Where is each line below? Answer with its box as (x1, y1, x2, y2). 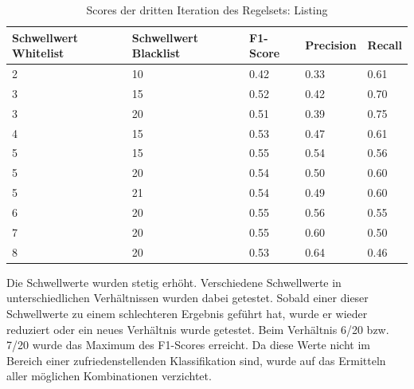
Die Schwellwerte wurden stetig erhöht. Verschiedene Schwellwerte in (6, 273, 342, 290)
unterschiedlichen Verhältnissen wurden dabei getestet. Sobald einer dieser (6, 289, 369, 306)
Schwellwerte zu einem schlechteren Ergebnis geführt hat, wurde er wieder (6, 305, 368, 321)
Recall (367, 37, 402, 53)
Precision (305, 37, 357, 53)
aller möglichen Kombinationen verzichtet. (6, 367, 212, 384)
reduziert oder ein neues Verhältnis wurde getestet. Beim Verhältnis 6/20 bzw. (6, 320, 389, 337)
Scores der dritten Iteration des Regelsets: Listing (86, 2, 328, 18)
